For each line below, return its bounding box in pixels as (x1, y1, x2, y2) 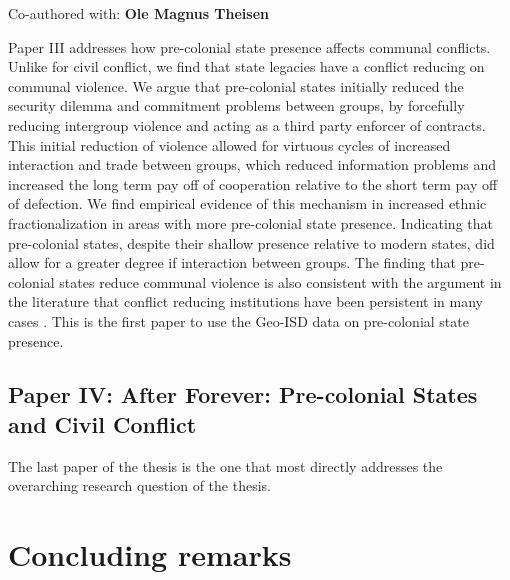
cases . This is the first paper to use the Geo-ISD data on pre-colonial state (8, 310, 469, 331)
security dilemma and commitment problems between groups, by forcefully (8, 95, 465, 116)
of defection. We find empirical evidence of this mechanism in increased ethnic (8, 193, 487, 214)
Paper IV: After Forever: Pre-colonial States (8, 379, 478, 410)
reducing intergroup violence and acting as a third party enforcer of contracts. (8, 114, 486, 135)
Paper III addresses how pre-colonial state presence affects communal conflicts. (8, 36, 491, 57)
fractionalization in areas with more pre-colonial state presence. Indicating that (8, 212, 493, 233)
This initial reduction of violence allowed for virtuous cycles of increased (8, 134, 451, 155)
